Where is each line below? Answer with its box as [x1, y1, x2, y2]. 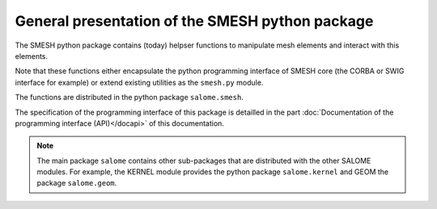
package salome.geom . [36, 178, 117, 188]
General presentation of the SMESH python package [15, 12, 374, 30]
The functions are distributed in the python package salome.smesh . [15, 93, 244, 102]
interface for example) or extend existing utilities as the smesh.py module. [15, 77, 264, 87]
